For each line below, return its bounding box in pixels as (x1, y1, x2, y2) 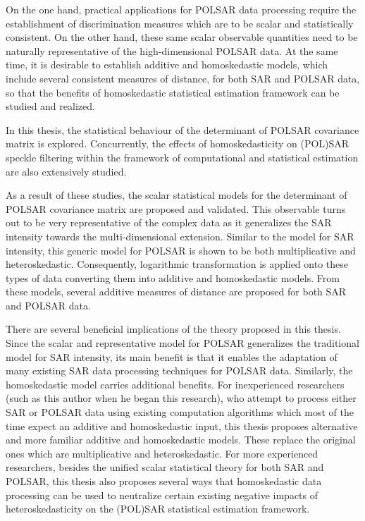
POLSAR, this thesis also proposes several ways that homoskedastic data (6, 474, 322, 488)
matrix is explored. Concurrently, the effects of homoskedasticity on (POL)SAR (6, 136, 349, 151)
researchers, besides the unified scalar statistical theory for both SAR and (6, 460, 324, 474)
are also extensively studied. (6, 164, 127, 178)
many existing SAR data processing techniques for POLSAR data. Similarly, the (6, 363, 353, 378)
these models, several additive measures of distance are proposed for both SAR (6, 284, 347, 299)
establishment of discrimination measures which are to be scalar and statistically (6, 16, 354, 30)
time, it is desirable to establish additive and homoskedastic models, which (6, 57, 328, 72)
